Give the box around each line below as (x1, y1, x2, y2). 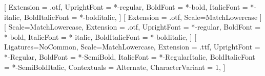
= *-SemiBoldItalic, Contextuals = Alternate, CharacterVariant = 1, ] (4, 61, 226, 72)
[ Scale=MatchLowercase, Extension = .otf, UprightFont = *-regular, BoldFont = (4, 21, 261, 32)
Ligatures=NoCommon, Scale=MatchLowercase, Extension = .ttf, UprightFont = (4, 41, 260, 52)
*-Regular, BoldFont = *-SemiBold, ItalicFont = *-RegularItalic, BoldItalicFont (4, 51, 255, 62)
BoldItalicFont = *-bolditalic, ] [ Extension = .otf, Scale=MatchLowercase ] (24, 11, 262, 22)
